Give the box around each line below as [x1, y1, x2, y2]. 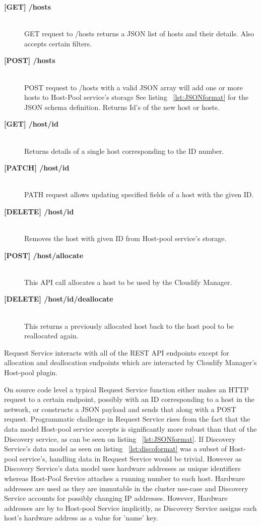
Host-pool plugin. [4, 367, 58, 378]
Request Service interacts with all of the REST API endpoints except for [4, 347, 229, 358]
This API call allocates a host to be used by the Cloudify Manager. [24, 276, 232, 287]
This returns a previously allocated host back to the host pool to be [24, 320, 234, 331]
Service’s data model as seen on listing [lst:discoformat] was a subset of [4, 443, 227, 454]
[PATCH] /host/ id [4, 162, 70, 173]
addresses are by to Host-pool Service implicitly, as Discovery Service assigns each [4, 502, 257, 513]
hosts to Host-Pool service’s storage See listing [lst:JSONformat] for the [24, 92, 248, 102]
